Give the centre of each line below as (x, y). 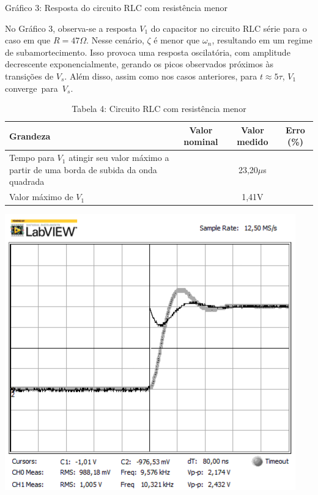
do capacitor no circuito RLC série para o (229, 28)
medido (253, 142)
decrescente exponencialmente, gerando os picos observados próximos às (139, 64)
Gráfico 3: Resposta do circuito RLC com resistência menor (116, 7)
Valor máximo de (41, 197)
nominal (201, 142)
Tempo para (32, 158)
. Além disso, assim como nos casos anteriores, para (161, 76)
